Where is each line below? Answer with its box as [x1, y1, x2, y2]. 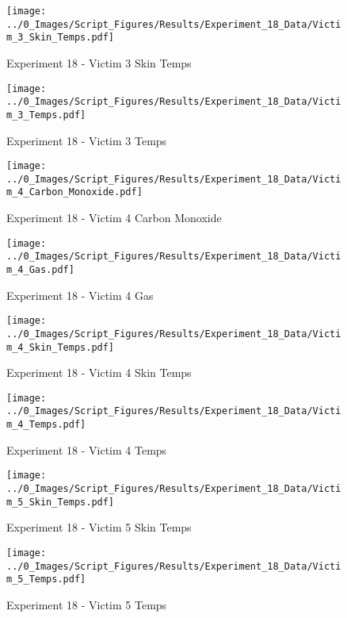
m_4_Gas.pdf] [6, 264, 74, 275]
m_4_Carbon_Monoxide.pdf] [6, 186, 143, 198]
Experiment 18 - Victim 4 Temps [6, 441, 167, 458]
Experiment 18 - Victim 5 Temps [6, 596, 167, 612]
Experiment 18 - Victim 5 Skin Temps [6, 519, 192, 535]
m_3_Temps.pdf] [6, 109, 86, 121]
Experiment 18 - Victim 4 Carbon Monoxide [6, 209, 222, 226]
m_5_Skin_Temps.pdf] [6, 496, 115, 508]
